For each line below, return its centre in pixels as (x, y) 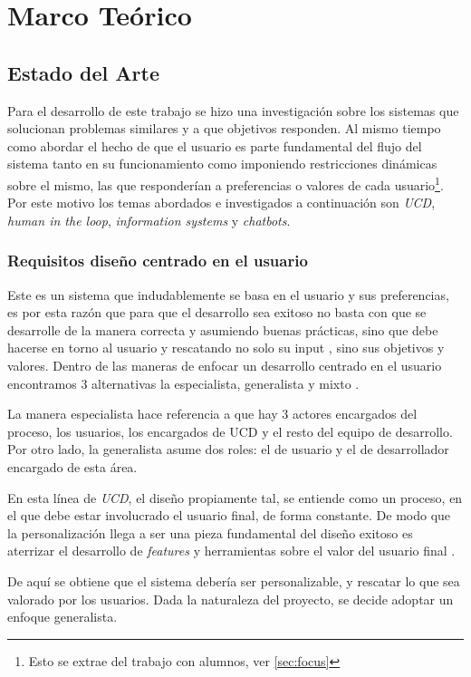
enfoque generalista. (62, 617)
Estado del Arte (83, 72)
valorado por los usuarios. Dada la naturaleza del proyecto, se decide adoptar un (231, 599)
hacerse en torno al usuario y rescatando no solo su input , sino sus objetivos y (226, 348)
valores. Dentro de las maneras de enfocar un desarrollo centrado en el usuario (225, 365)
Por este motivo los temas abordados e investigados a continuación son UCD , (221, 203)
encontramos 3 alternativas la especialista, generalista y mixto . (183, 383)
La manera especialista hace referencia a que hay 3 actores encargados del (212, 414)
